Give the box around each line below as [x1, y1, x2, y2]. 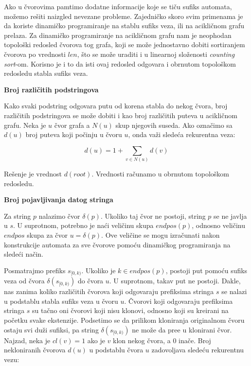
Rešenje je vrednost [4, 169, 62, 179]
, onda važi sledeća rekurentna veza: [128, 129, 235, 139]
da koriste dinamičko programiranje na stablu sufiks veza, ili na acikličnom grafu [4, 20, 245, 31]
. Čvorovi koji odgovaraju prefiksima [124, 296, 233, 306]
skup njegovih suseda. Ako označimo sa [115, 120, 233, 130]
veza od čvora [4, 276, 45, 286]
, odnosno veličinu [192, 220, 246, 230]
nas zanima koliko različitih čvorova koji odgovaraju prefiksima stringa [4, 286, 214, 296]
